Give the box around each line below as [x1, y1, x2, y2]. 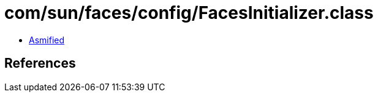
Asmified [29, 34, 65, 45]
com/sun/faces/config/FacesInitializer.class [4, 2, 374, 23]
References [4, 56, 76, 71]
